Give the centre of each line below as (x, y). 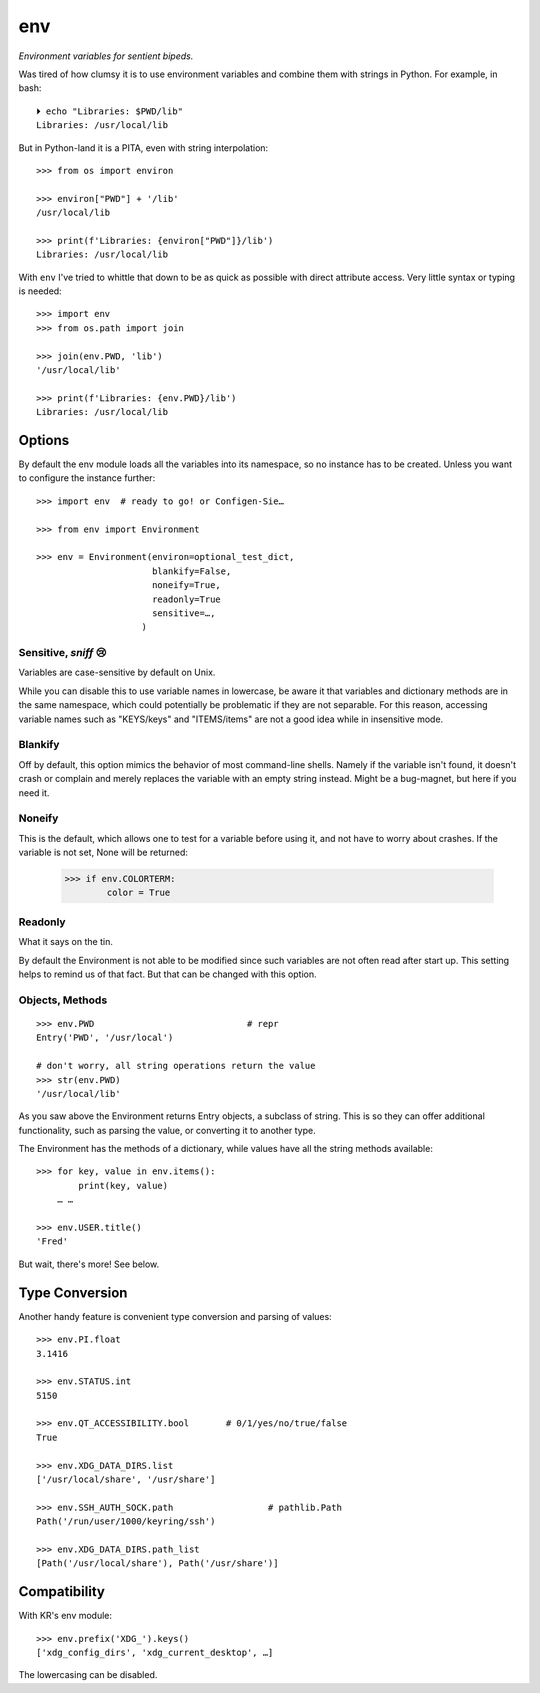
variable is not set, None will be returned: (103, 852)
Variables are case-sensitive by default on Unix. (117, 672)
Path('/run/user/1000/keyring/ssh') (126, 1521)
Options (44, 440)
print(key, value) (123, 1185)
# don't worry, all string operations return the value (176, 1066)
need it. (34, 792)
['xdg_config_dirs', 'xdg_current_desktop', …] (155, 1653)
